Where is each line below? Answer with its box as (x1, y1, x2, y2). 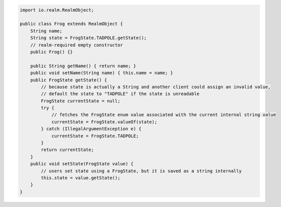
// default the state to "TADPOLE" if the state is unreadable (41, 91, 200, 97)
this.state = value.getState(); (41, 175, 120, 180)
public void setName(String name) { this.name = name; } (30, 70, 173, 76)
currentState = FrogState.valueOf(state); (51, 119, 157, 124)
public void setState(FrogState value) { (30, 161, 134, 167)
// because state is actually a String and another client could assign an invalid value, (41, 84, 271, 89)
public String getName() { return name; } (30, 63, 136, 68)
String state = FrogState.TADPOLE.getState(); (30, 35, 147, 41)
